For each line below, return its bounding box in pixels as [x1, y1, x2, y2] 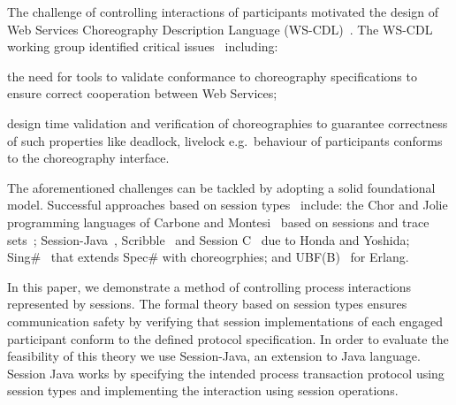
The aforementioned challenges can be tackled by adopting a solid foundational [7, 178, 436, 196]
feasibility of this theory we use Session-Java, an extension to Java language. [7, 347, 421, 365]
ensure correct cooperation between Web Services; [7, 84, 277, 103]
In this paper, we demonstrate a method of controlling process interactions [7, 277, 412, 295]
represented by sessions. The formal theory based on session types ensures [7, 294, 407, 313]
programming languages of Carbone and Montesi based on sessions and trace [7, 212, 429, 231]
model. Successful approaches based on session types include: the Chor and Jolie [7, 195, 448, 214]
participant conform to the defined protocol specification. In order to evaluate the [7, 329, 449, 348]
